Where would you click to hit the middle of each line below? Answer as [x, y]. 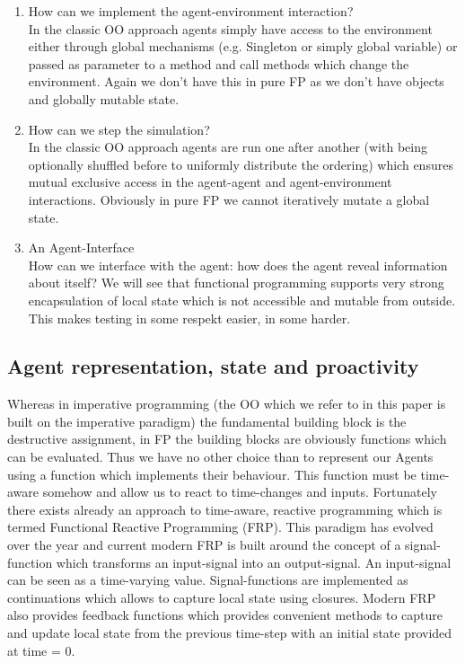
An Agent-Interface [81, 248]
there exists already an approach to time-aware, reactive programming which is [225, 509]
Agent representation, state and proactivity [213, 366]
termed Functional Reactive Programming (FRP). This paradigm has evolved [220, 527]
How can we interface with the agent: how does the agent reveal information [238, 265]
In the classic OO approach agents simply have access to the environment [230, 28]
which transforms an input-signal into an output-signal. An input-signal [254, 562]
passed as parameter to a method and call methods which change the [219, 63]
